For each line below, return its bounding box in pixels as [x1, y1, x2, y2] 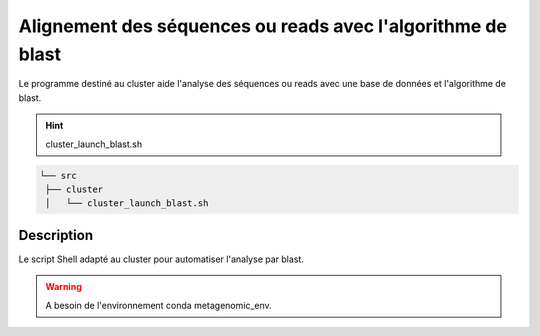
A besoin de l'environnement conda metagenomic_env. [45, 299, 272, 311]
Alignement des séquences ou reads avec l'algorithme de [18, 15, 507, 37]
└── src [39, 170, 77, 181]
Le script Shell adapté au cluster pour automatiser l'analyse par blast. [18, 253, 305, 265]
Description [18, 226, 94, 244]
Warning [45, 281, 82, 293]
